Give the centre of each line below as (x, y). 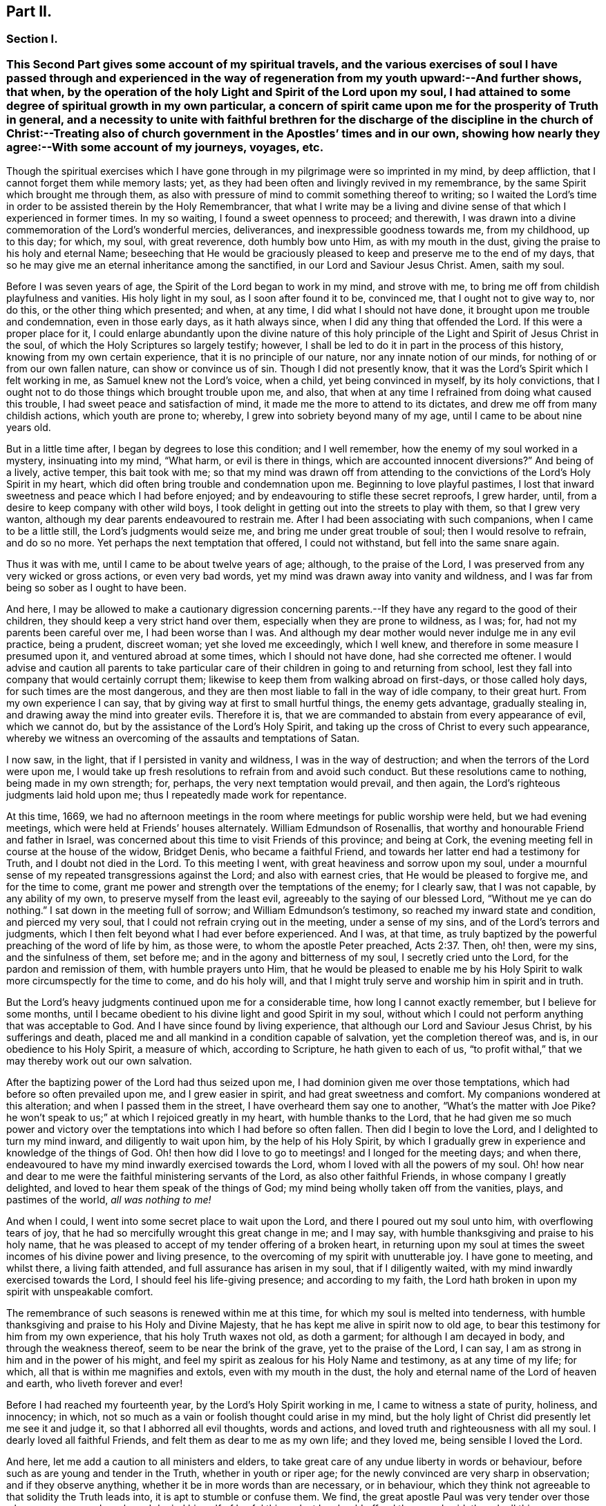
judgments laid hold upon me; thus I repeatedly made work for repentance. (177, 795)
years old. (29, 428)
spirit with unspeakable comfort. (80, 1292)
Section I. (32, 39)
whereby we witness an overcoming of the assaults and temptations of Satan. (183, 738)
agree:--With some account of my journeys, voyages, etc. (165, 147)
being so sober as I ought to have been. (96, 588)
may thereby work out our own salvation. (99, 1061)
